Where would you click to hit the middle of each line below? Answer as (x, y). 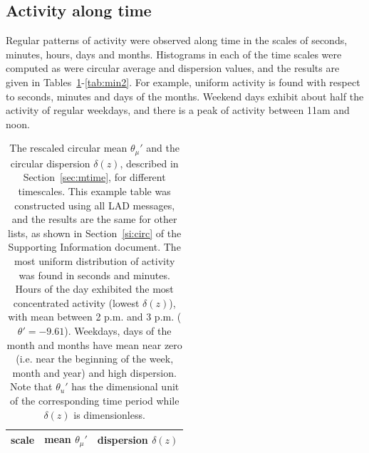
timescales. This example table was (94, 191)
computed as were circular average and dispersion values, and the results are (173, 68)
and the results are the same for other (94, 219)
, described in (149, 163)
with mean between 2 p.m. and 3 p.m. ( (95, 317)
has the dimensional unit (125, 386)
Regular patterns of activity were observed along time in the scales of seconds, (177, 40)
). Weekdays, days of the (118, 330)
